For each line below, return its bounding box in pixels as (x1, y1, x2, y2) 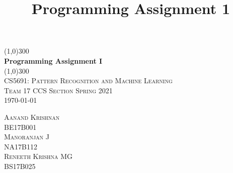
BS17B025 (4, 160, 36, 171)
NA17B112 (4, 141, 37, 151)
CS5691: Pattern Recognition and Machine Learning (4, 75, 173, 86)
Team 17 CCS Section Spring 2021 (4, 85, 113, 95)
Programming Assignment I (4, 55, 103, 66)
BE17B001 (4, 121, 37, 132)
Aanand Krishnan (4, 111, 60, 122)
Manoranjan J (4, 131, 49, 142)
